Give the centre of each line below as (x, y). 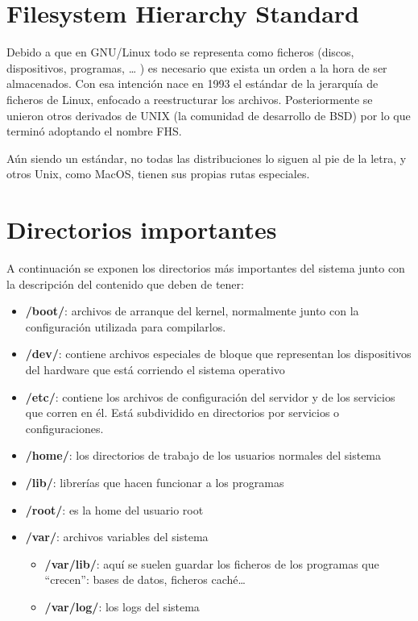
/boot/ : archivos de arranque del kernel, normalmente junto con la (192, 311)
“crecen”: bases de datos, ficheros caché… (145, 579)
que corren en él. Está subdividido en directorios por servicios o (182, 413)
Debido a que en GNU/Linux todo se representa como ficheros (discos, (180, 52)
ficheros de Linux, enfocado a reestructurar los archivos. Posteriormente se (190, 99)
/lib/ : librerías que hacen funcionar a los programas (155, 482)
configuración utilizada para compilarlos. (126, 326)
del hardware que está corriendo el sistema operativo (155, 369)
